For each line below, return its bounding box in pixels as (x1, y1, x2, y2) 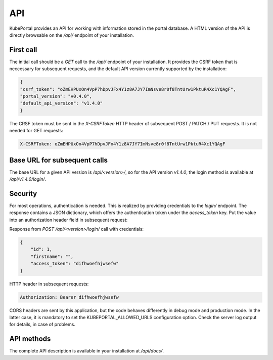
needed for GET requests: (9, 128, 63, 134)
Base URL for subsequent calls (9, 156, 108, 164)
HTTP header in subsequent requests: (9, 281, 89, 287)
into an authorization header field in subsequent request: (9, 217, 128, 223)
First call (9, 45, 37, 54)
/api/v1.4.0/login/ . (9, 176, 47, 182)
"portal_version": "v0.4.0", (20, 93, 93, 99)
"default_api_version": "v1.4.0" (20, 100, 103, 106)
